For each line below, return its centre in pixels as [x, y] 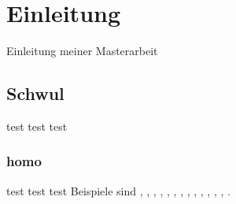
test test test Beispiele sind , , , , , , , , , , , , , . [118, 190]
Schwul [35, 93]
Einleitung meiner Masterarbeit [82, 51]
